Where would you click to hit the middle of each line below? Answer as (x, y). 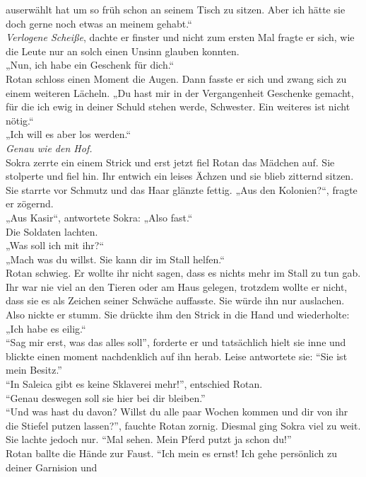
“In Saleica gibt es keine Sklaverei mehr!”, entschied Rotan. (134, 384)
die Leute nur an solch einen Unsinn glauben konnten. (123, 51)
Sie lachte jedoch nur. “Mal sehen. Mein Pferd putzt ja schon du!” (149, 439)
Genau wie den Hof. (49, 148)
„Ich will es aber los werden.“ (69, 134)
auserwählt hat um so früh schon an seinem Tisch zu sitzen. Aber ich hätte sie (176, 9)
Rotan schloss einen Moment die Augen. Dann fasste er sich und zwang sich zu (176, 78)
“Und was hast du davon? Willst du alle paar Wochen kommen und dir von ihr (177, 412)
